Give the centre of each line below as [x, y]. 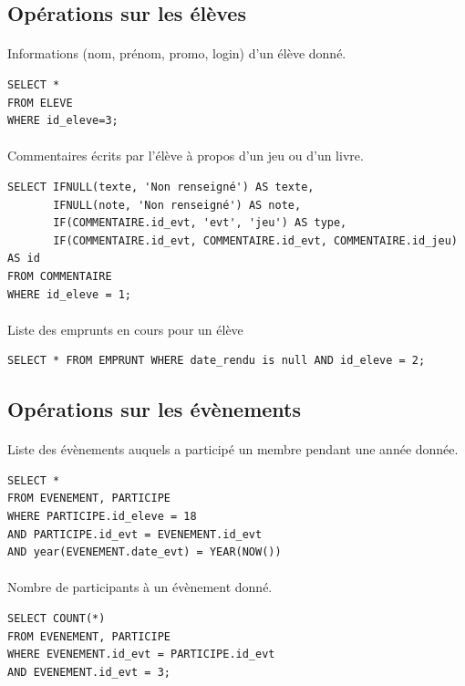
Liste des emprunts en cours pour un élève [125, 329]
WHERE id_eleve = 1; [70, 294]
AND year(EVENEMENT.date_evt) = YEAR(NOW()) [145, 552]
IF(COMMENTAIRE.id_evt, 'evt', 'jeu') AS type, [200, 223]
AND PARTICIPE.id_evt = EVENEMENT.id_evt [135, 534]
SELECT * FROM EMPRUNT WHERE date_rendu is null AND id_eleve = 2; [217, 361]
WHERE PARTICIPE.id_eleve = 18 [102, 517]
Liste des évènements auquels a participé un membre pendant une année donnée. [233, 449]
